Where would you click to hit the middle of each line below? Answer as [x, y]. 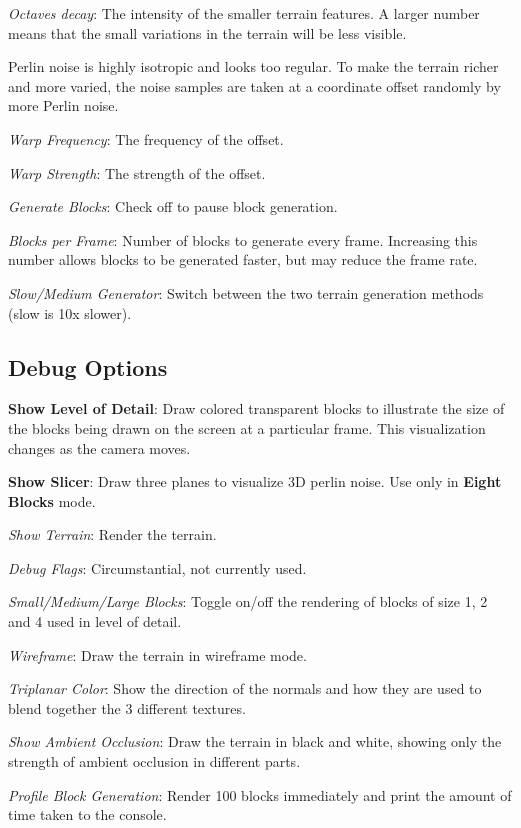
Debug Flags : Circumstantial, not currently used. [157, 567]
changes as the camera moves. [99, 447]
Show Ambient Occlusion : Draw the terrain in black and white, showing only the [255, 741]
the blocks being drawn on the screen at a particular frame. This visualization [247, 427]
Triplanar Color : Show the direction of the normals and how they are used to [245, 688]
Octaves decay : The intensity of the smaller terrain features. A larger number [244, 13]
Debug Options [88, 366]
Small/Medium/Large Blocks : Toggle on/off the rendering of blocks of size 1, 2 [248, 601]
